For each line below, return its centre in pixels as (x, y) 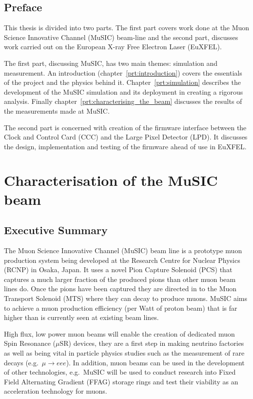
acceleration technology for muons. (56, 391)
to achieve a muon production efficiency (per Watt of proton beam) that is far (121, 308)
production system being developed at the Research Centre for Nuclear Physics (122, 260)
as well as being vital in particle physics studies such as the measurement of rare (124, 353)
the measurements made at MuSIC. (57, 110)
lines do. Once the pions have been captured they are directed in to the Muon (120, 289)
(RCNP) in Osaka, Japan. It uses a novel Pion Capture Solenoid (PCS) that (118, 269)
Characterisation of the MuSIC (111, 180)
